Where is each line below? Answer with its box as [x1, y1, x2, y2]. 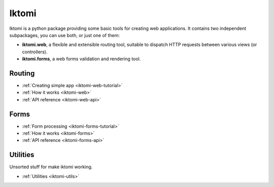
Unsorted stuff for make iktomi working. [9, 164, 93, 170]
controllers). [22, 49, 48, 55]
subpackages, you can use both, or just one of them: [9, 32, 120, 38]
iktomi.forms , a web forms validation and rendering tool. [22, 56, 141, 62]
